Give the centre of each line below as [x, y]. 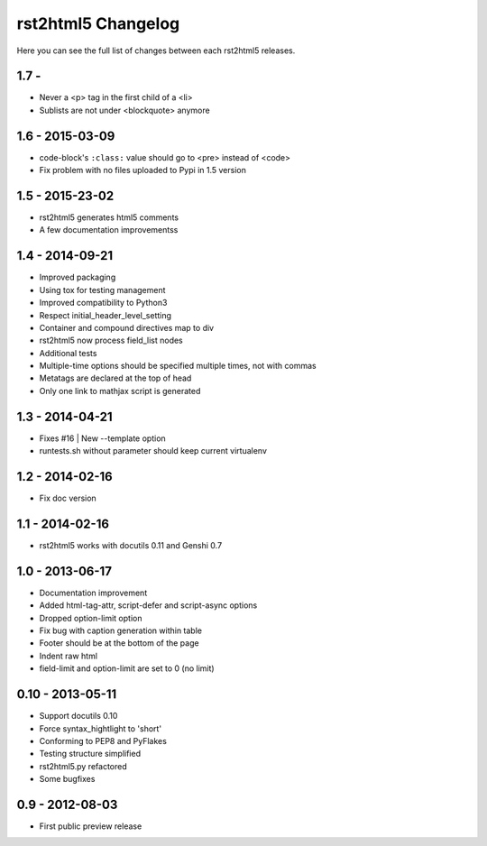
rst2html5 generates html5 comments [109, 217]
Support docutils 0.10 [78, 716]
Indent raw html [69, 656]
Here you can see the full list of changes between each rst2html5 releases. [156, 51]
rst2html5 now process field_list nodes [111, 340]
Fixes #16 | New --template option [102, 438]
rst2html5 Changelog [98, 23]
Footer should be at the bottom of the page [119, 643]
